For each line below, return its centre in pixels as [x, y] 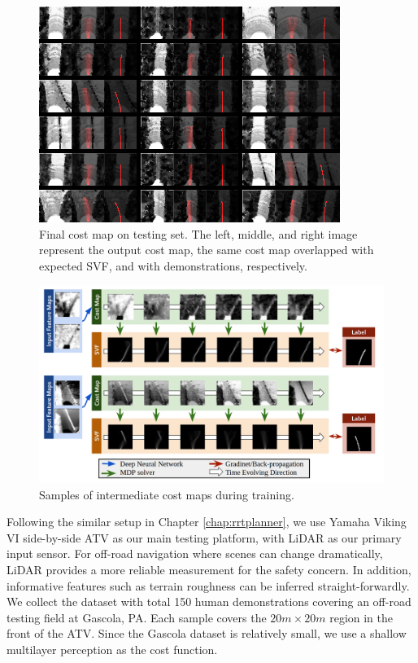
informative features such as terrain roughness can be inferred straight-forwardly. [208, 585]
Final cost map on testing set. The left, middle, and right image [198, 233]
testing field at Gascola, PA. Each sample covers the [137, 617]
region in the [361, 617]
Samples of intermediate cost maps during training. [167, 494]
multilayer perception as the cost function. [112, 649]
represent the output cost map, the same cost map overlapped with [207, 250]
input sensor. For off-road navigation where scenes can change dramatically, [195, 553]
